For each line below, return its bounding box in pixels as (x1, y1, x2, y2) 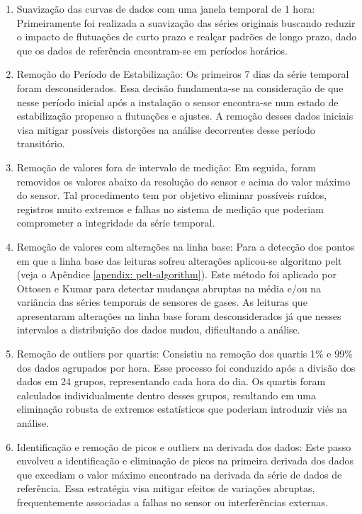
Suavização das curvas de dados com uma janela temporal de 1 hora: (16, 1, 315, 16)
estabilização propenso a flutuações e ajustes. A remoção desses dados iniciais (16, 108, 353, 123)
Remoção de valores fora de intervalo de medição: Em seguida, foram (16, 159, 317, 174)
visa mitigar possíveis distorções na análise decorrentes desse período (16, 122, 315, 137)
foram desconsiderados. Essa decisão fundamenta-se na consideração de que (16, 80, 344, 95)
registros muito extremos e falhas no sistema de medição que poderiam (16, 201, 324, 216)
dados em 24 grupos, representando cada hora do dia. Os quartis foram (16, 374, 326, 389)
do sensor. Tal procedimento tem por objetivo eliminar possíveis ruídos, (16, 188, 327, 202)
